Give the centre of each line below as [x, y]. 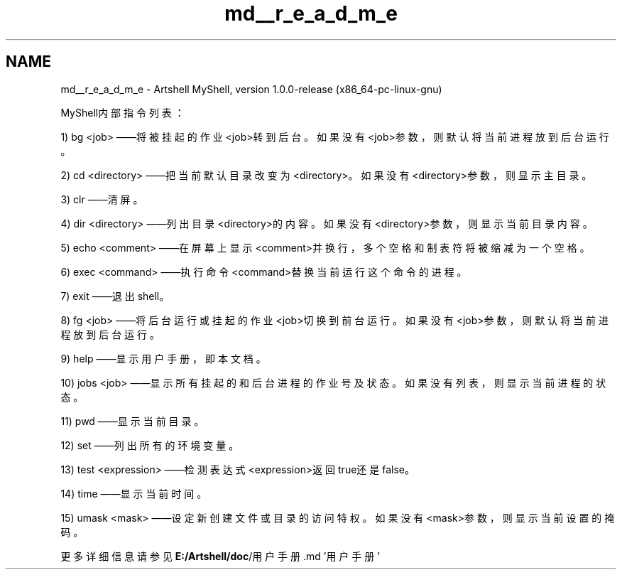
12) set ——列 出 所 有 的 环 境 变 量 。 [150, 445]
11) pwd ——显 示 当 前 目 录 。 [132, 421]
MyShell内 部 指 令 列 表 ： [122, 112]
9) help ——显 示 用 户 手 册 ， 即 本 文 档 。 [163, 358]
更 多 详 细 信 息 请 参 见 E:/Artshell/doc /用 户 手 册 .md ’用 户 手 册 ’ [220, 556]
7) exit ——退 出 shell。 [115, 296]
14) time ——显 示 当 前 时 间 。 [134, 493]
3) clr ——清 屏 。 [102, 199]
